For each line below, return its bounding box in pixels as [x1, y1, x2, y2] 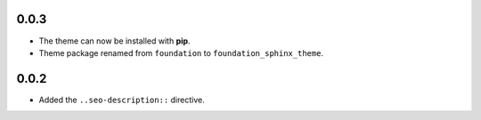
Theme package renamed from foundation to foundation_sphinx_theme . [38, 47, 324, 58]
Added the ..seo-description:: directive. [38, 94, 205, 105]
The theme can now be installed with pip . [38, 36, 191, 46]
